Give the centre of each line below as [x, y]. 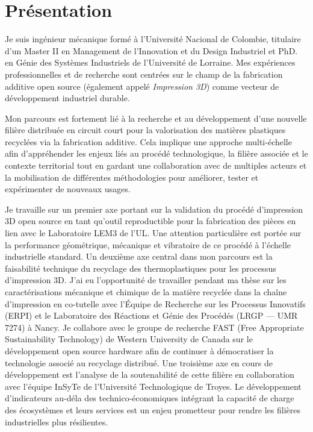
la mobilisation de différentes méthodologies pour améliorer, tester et [132, 177]
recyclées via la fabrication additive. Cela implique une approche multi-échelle [148, 141]
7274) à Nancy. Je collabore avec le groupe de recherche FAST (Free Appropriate [154, 327]
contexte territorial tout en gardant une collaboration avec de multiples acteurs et [156, 165]
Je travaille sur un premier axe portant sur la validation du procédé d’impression [154, 209]
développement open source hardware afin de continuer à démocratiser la [139, 350]
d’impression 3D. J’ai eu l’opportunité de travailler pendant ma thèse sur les [146, 280]
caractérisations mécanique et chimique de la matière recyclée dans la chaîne [146, 292]
